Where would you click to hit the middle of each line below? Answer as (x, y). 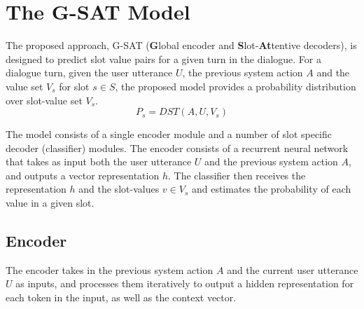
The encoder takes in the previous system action (110, 269)
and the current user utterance (293, 269)
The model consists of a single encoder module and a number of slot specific (169, 134)
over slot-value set (44, 100)
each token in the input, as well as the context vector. (121, 297)
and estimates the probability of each (271, 189)
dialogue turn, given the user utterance (89, 73)
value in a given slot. (50, 203)
